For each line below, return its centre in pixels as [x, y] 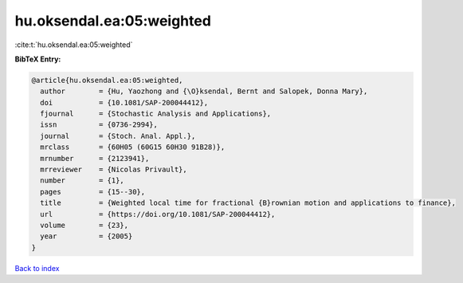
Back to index [37, 268]
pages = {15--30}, [93, 192]
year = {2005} [86, 236]
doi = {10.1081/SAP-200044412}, [124, 102]
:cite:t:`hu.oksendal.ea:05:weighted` [74, 45]
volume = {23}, [84, 225]
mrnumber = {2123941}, [95, 158]
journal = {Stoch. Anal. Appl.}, [118, 136]
